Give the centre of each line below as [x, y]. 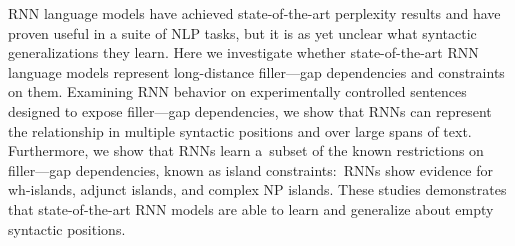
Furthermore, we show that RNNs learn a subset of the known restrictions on [246, 150]
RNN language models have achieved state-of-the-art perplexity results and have [254, 13]
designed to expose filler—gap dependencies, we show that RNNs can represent [250, 110]
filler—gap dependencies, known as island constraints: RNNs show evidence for [251, 169]
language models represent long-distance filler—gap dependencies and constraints [256, 71]
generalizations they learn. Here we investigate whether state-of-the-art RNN [243, 52]
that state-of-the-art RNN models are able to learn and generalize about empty [251, 208]
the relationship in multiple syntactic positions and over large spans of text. [240, 130]
